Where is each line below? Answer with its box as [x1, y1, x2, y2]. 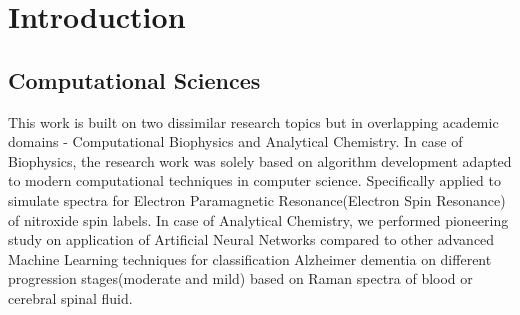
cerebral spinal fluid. [8, 287, 133, 308]
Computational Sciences [8, 64, 261, 95]
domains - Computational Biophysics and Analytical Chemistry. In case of [8, 131, 463, 152]
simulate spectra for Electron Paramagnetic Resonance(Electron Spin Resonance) [8, 189, 506, 210]
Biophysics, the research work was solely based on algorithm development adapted [8, 150, 512, 171]
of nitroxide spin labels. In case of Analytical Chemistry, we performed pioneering [8, 209, 509, 230]
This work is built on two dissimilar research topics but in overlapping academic [8, 111, 499, 132]
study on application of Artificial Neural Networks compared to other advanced [8, 229, 495, 250]
